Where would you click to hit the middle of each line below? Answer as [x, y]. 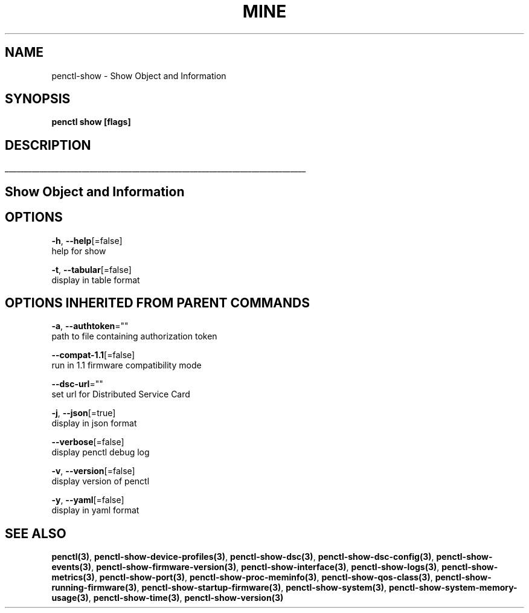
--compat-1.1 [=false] [93, 355]
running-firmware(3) [94, 588]
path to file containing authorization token [134, 336]
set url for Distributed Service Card [121, 394]
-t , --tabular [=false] [91, 269]
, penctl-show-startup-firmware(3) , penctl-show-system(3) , [262, 588]
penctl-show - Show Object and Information [139, 75]
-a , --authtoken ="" [90, 326]
